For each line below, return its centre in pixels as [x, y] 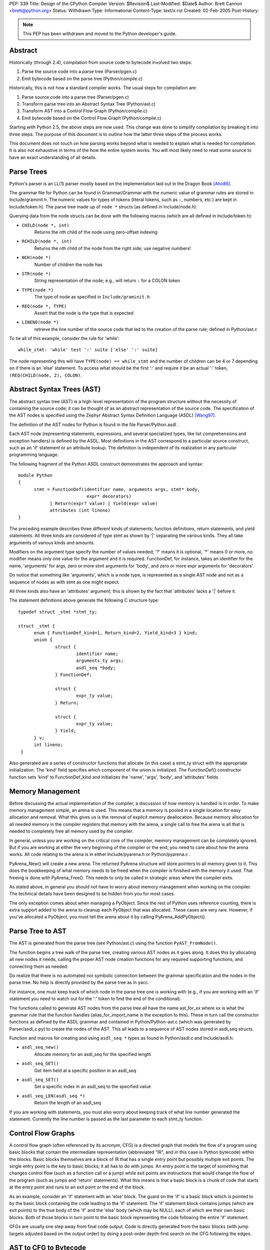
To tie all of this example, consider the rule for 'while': [64, 338]
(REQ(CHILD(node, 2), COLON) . [45, 375]
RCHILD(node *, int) [47, 241]
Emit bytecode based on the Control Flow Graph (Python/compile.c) [92, 118]
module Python [35, 475]
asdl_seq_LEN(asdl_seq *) [53, 1096]
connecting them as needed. [39, 966]
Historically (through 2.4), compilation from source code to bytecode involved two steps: [101, 62]
